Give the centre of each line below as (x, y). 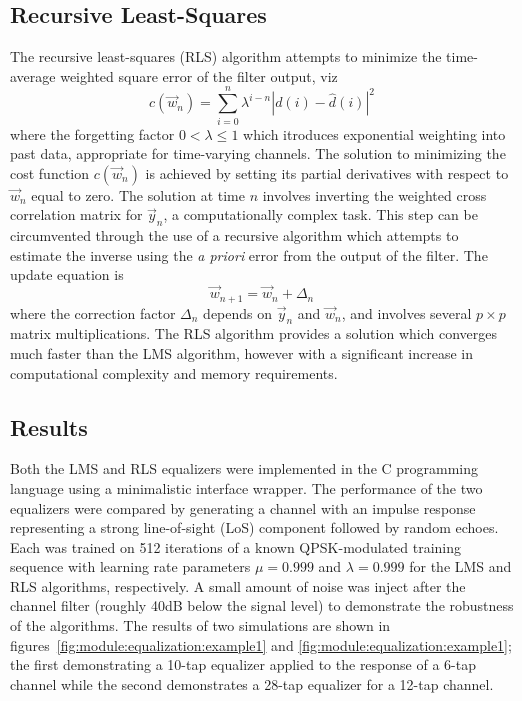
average (33, 75)
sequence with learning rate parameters (130, 566)
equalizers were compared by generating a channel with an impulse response (243, 507)
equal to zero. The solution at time (138, 194)
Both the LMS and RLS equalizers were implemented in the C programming (244, 468)
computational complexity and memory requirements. (174, 372)
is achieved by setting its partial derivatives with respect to (327, 172)
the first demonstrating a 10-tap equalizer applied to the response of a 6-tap (243, 664)
